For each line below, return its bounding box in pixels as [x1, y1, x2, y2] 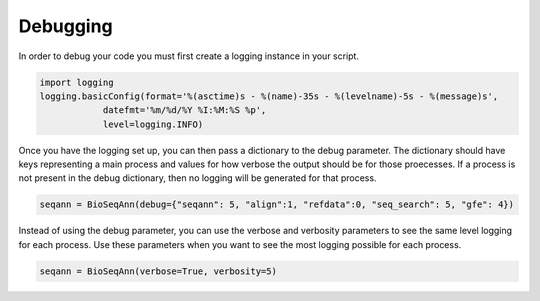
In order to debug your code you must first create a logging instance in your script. [18, 50, 360, 62]
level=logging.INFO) [102, 118, 204, 130]
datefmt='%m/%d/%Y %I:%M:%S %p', [102, 105, 267, 116]
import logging [39, 76, 114, 88]
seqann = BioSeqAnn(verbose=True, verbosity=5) [39, 265, 277, 277]
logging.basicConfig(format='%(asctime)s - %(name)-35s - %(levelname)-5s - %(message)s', [39, 90, 499, 102]
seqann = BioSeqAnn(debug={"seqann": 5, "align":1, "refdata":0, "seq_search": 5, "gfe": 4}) [39, 199, 515, 210]
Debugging [18, 15, 114, 37]
